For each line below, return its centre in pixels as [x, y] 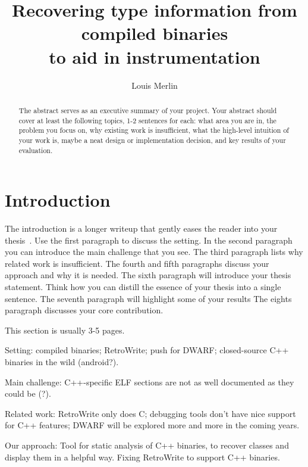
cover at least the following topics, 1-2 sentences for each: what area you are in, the [147, 120]
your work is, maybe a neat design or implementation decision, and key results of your [152, 140]
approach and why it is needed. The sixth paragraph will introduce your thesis [148, 275]
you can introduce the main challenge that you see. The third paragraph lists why [154, 252]
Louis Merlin [155, 85]
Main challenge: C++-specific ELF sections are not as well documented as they [150, 382]
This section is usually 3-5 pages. [65, 330]
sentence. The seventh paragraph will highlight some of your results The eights [148, 298]
